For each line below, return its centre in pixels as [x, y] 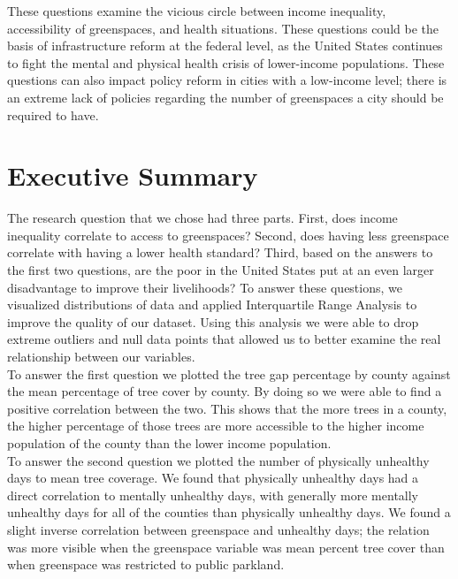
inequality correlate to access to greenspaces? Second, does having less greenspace [228, 235]
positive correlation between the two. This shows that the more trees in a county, [227, 408]
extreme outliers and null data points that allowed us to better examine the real [224, 339]
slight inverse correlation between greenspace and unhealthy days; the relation [218, 529]
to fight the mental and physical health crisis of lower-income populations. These [226, 62]
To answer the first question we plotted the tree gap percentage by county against [229, 373]
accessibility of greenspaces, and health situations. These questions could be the [223, 28]
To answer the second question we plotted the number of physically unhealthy [218, 460]
